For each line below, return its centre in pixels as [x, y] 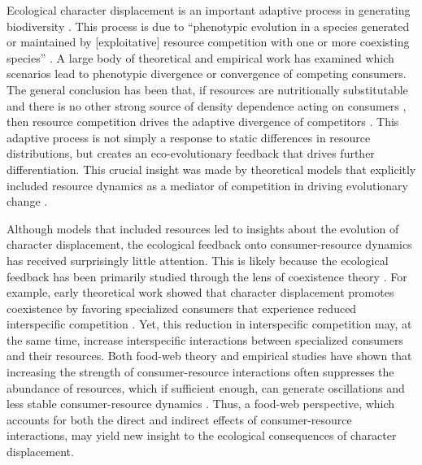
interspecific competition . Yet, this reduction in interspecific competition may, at [209, 324]
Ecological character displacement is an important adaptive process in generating [209, 10]
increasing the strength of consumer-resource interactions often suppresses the [200, 372]
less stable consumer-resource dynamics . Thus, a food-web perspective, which [201, 404]
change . [27, 201]
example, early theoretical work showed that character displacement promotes [200, 292]
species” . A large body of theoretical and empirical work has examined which [200, 57]
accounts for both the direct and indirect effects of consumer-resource [179, 419]
